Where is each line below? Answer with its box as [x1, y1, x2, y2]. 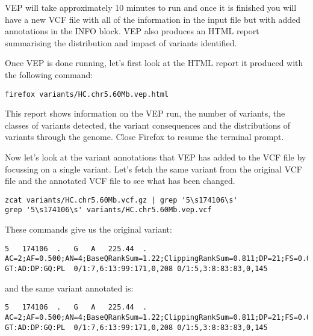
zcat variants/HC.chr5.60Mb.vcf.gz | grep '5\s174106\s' [5, 195, 238, 204]
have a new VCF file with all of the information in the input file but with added [5, 13, 301, 25]
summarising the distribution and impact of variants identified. [5, 36, 237, 49]
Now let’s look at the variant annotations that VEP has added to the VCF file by [5, 151, 306, 163]
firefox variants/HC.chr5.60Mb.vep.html [5, 90, 169, 99]
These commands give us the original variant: [5, 223, 172, 236]
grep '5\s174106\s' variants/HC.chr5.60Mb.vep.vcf [5, 206, 212, 215]
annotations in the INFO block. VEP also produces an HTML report [5, 25, 259, 37]
